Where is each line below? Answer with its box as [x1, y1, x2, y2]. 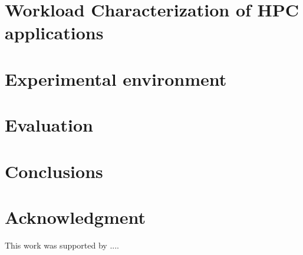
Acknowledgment [5, 204, 146, 229]
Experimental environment [5, 66, 227, 90]
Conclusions [5, 159, 103, 183]
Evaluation [5, 113, 93, 137]
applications [5, 21, 104, 45]
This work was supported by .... [5, 239, 119, 251]
